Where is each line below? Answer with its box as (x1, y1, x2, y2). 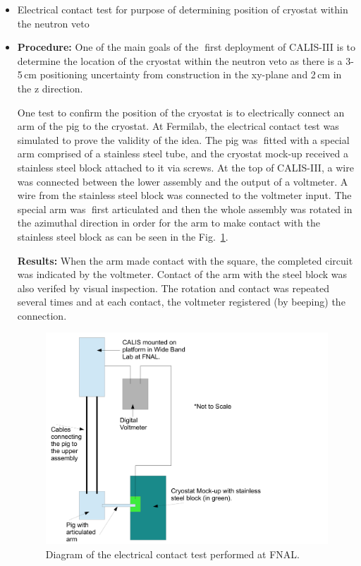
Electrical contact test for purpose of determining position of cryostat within (17, 2, 348, 16)
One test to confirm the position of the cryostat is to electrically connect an (17, 104, 345, 119)
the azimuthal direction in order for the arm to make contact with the (17, 215, 320, 230)
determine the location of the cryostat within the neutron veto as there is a (17, 53, 343, 68)
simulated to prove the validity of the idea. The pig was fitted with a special (17, 132, 350, 147)
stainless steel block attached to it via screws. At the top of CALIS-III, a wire (17, 159, 354, 174)
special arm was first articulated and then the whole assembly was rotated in (17, 201, 353, 216)
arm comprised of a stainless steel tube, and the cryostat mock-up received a (17, 146, 348, 161)
